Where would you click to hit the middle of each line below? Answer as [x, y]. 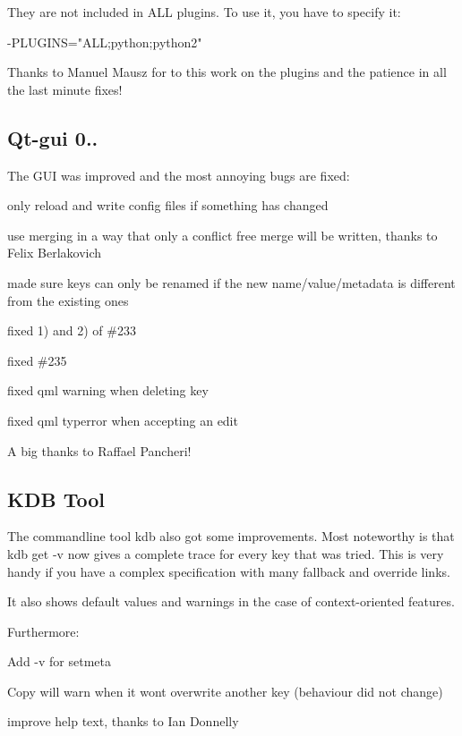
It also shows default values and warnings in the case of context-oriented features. [231, 601]
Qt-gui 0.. [53, 137]
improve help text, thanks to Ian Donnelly [123, 721]
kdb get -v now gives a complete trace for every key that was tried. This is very [226, 553]
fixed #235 [37, 360]
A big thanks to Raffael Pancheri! [99, 450]
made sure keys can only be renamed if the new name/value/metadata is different [231, 282]
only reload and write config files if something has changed [168, 205]
